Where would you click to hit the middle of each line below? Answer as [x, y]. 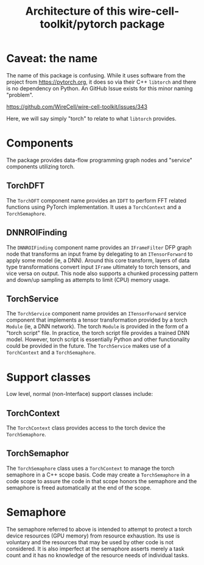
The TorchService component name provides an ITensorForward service [97, 314]
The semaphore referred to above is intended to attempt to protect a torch [99, 529]
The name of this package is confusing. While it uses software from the [96, 75]
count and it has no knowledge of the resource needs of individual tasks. [98, 555]
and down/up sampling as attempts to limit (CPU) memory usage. [88, 279]
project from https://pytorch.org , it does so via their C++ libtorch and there [101, 82]
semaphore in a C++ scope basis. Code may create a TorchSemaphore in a [98, 475]
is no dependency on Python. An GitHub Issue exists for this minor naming [100, 88]
